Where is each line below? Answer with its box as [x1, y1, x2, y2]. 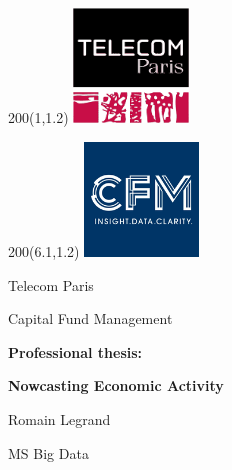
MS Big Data [8, 442, 89, 463]
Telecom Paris [8, 274, 94, 295]
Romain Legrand [8, 408, 111, 429]
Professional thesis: [8, 341, 143, 362]
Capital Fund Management [8, 308, 173, 329]
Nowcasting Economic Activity [8, 375, 224, 396]
